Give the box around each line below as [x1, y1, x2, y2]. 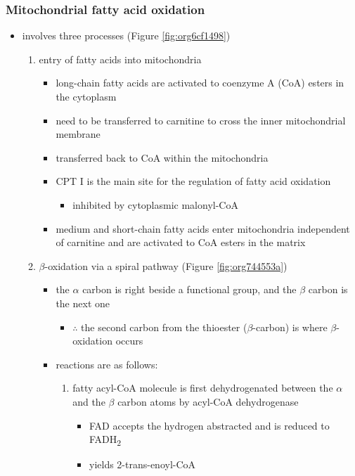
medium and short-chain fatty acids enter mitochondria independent [56, 221, 350, 236]
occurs [115, 333, 143, 348]
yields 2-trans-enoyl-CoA [89, 457, 196, 472]
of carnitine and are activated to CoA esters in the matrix [56, 235, 306, 250]
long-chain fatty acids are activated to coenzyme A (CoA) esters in [56, 75, 344, 90]
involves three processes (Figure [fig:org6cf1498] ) [22, 28, 231, 43]
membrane [56, 127, 101, 141]
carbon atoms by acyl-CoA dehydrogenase [117, 394, 299, 409]
